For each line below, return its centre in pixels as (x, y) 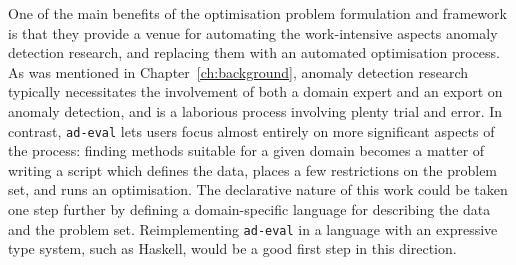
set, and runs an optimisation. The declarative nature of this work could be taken (258, 189)
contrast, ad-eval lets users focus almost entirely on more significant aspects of (251, 130)
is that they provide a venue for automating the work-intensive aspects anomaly (253, 32)
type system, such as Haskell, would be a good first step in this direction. (232, 248)
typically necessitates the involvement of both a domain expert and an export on (255, 91)
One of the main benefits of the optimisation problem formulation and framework (257, 13)
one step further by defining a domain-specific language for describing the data (249, 209)
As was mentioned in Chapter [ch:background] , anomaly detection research (238, 71)
